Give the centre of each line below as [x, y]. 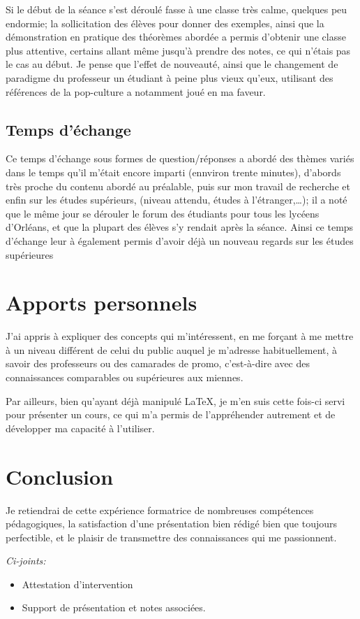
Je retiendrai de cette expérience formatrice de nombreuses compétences [160, 510]
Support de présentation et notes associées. [114, 607]
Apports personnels [102, 303]
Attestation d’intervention [77, 584]
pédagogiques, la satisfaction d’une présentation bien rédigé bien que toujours [171, 524]
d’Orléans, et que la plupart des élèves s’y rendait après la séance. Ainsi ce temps [180, 227]
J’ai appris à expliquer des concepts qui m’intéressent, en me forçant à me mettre [180, 336]
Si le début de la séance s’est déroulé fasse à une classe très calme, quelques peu [177, 9]
